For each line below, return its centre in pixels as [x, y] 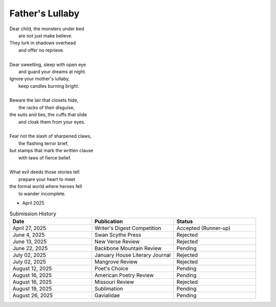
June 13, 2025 [30, 241]
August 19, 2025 [32, 289]
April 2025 [33, 203]
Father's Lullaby [44, 13]
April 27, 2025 [29, 228]
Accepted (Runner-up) [204, 228]
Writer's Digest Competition [128, 228]
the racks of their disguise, [47, 107]
